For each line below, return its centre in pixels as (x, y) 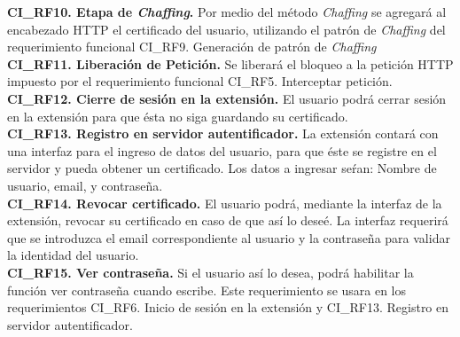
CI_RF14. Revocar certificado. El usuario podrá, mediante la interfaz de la (225, 203)
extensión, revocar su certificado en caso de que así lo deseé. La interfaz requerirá (228, 220)
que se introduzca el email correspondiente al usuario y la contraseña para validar (229, 237)
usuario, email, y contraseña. (85, 185)
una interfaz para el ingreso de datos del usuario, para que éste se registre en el (222, 150)
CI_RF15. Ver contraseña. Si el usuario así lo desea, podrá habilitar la (211, 272)
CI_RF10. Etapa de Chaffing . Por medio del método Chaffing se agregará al (227, 12)
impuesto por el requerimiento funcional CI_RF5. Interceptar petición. (200, 81)
